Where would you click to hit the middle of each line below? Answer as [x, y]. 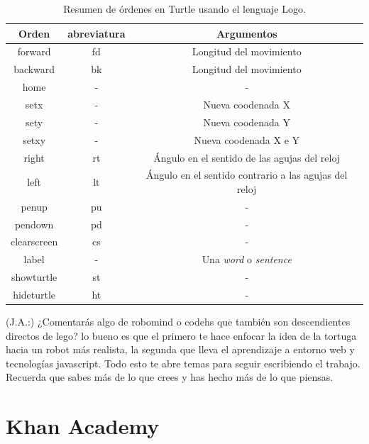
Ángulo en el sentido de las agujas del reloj [247, 157]
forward [34, 51]
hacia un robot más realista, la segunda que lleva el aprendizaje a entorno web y [180, 349]
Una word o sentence [247, 259]
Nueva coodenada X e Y [247, 139]
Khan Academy [83, 426]
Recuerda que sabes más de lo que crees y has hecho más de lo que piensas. [170, 377]
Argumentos [247, 33]
